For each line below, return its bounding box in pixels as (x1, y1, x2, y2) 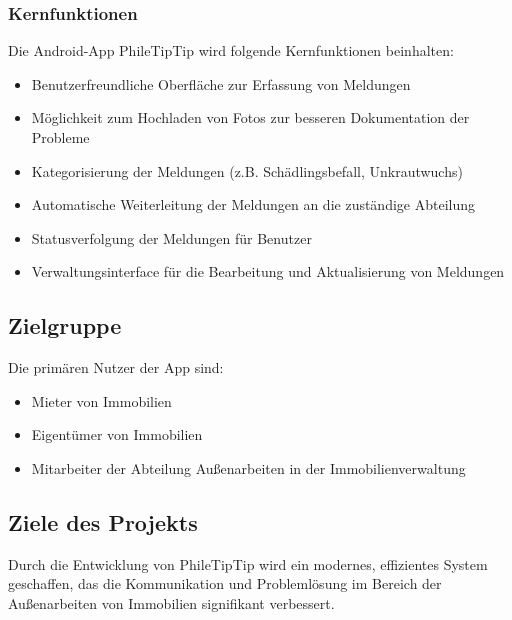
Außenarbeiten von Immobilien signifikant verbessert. (8, 592, 335, 613)
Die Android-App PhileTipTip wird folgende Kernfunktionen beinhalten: (8, 40, 454, 61)
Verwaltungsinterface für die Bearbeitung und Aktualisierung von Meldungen (31, 261, 505, 282)
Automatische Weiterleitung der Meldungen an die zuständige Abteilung (31, 194, 476, 215)
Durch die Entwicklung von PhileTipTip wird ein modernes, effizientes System (8, 553, 488, 574)
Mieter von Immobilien (31, 390, 172, 411)
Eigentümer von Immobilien (31, 424, 203, 445)
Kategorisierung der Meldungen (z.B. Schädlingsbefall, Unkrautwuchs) (31, 160, 463, 181)
